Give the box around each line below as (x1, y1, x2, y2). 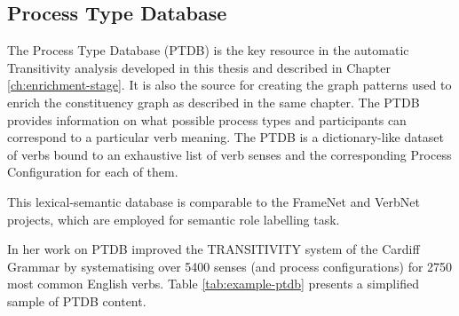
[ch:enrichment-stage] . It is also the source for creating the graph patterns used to (7, 75, 452, 94)
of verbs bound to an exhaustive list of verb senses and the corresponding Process (7, 145, 452, 163)
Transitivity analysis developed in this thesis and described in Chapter (7, 58, 391, 76)
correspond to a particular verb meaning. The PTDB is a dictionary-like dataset (7, 128, 444, 146)
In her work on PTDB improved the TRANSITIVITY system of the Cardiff (7, 240, 420, 258)
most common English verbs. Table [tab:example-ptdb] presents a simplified (7, 274, 419, 293)
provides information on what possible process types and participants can (7, 110, 407, 129)
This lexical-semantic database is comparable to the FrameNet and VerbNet (7, 192, 420, 210)
